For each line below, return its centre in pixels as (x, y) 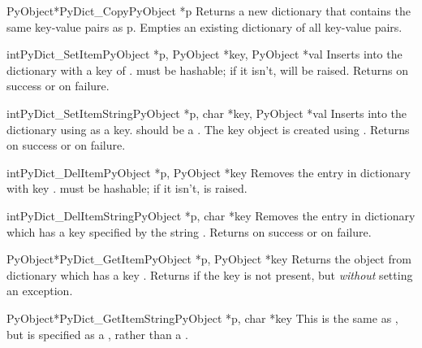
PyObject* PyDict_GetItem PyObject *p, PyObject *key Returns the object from (209, 259)
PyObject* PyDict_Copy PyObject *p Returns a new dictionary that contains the (209, 11)
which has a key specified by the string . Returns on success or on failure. (189, 231)
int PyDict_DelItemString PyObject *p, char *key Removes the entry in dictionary (211, 215)
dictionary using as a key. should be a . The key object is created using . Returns (208, 129)
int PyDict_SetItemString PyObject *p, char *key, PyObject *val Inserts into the (207, 113)
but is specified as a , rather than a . (97, 334)
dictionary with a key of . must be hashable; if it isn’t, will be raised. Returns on (207, 70)
